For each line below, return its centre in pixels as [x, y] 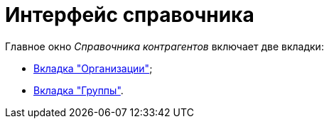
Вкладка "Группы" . [79, 90]
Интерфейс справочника [130, 15]
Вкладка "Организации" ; [93, 68]
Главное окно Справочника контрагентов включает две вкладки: [164, 46]
